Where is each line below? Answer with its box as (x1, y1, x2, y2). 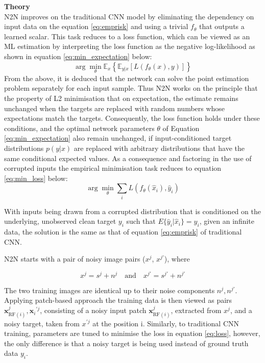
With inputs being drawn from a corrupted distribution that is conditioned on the (4, 205, 261, 216)
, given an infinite (199, 216, 255, 226)
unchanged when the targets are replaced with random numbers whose (4, 102, 225, 113)
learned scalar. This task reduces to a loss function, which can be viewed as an (4, 31, 250, 41)
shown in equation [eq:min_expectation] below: (4, 50, 152, 61)
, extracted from (171, 305, 222, 316)
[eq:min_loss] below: (4, 172, 68, 183)
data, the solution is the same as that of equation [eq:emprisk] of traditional (4, 226, 242, 237)
